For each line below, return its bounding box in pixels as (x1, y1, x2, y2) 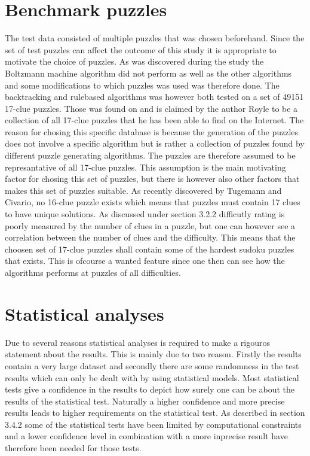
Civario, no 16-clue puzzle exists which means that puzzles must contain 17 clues (5, 196, 300, 208)
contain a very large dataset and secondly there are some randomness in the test (5, 359, 299, 372)
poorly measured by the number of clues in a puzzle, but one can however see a (5, 219, 296, 232)
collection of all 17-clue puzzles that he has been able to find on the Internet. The (5, 114, 304, 126)
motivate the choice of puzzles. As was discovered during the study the (5, 55, 264, 68)
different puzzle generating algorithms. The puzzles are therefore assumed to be (5, 149, 296, 162)
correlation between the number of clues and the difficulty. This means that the (5, 231, 296, 244)
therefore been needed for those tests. (5, 442, 142, 454)
